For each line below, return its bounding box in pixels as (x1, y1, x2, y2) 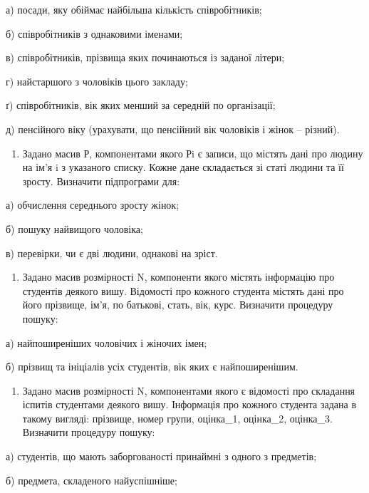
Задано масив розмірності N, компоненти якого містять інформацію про (22, 269, 335, 284)
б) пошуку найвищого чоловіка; (6, 221, 143, 236)
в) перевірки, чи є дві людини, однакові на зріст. (6, 245, 218, 260)
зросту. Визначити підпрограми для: (22, 173, 180, 188)
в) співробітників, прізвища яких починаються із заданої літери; (6, 50, 285, 65)
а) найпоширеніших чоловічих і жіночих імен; (6, 335, 207, 350)
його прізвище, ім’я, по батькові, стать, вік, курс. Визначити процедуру (22, 297, 333, 312)
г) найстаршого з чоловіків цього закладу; (6, 73, 188, 88)
